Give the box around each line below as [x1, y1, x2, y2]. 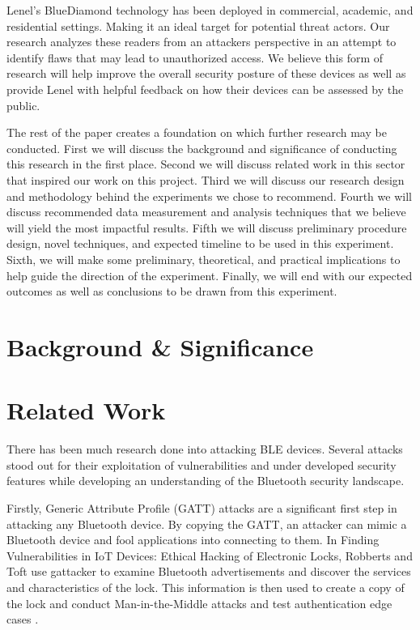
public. [6, 96, 40, 113]
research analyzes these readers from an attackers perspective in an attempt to [6, 33, 397, 50]
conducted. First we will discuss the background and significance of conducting [6, 139, 397, 156]
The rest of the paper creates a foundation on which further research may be [6, 124, 387, 141]
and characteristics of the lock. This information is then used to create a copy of [6, 578, 405, 595]
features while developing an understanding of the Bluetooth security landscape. [6, 472, 405, 489]
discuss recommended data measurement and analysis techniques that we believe [6, 203, 406, 220]
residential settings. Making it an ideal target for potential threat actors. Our [6, 17, 390, 34]
